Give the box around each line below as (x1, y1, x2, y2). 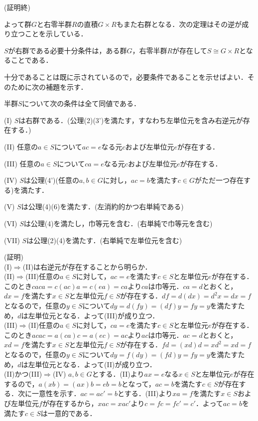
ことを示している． (24, 28, 88, 39)
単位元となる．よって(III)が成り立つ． (35, 310, 159, 320)
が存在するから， (42, 398, 98, 408)
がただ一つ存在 (195, 175, 244, 185)
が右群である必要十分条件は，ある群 (8, 45, 127, 55)
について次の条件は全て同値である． (22, 98, 141, 109)
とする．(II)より (92, 369, 144, 379)
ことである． (10, 55, 53, 65)
